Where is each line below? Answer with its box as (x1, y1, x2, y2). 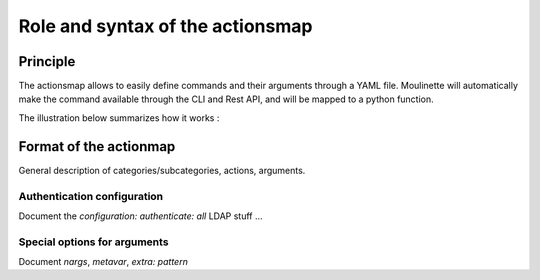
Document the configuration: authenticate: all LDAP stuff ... (18, 210, 264, 222)
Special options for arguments (18, 235, 169, 249)
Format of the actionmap (18, 138, 176, 155)
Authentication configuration (18, 189, 164, 203)
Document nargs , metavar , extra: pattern (18, 256, 189, 268)
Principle (18, 53, 76, 70)
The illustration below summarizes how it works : (18, 111, 220, 124)
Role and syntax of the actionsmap (18, 15, 313, 37)
